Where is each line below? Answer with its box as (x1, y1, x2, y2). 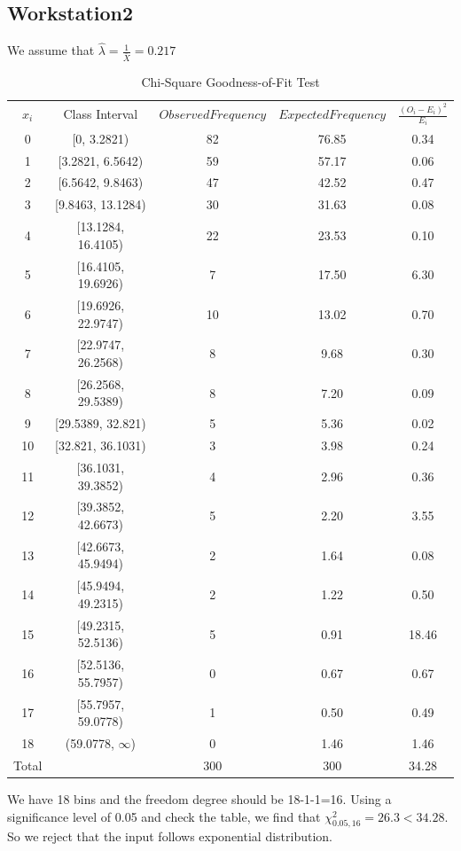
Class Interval (63, 105, 138, 123)
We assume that (7, 41, 95, 59)
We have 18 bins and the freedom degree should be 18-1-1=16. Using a (7, 789, 392, 808)
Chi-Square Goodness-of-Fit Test (141, 73, 320, 91)
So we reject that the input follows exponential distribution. (7, 827, 332, 846)
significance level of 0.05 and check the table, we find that (7, 807, 321, 825)
